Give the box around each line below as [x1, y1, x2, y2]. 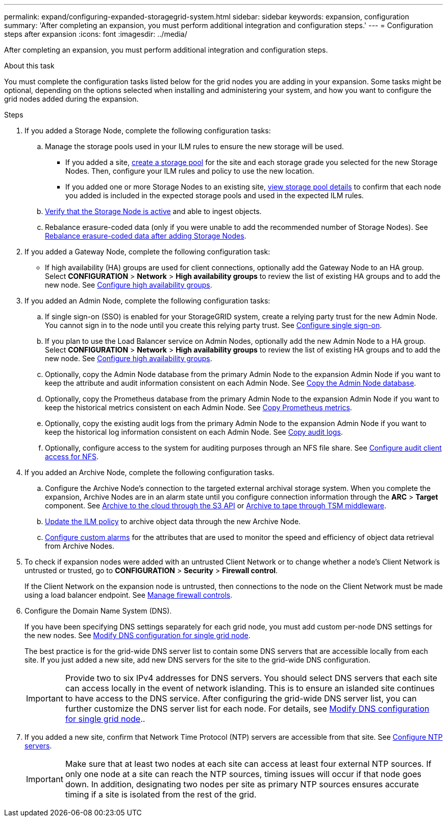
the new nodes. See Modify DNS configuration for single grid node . [24, 631, 251, 640]
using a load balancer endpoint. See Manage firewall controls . [24, 591, 233, 599]
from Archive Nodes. [45, 542, 114, 550]
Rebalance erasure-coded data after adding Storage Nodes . [45, 231, 246, 240]
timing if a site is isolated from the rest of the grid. [65, 789, 257, 800]
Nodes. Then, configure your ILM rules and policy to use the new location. [65, 167, 314, 175]
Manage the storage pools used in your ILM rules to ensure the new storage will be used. [45, 142, 344, 151]
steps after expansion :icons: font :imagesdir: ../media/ [4, 30, 187, 38]
